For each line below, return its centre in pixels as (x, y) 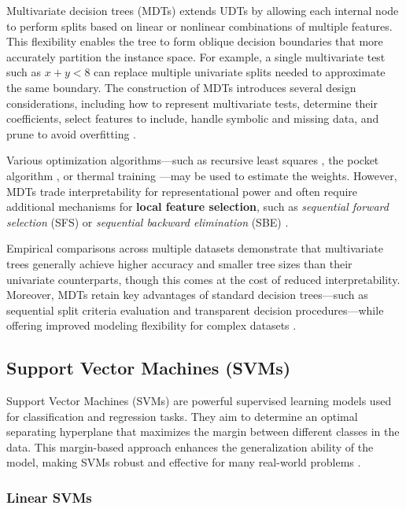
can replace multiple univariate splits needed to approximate (240, 72)
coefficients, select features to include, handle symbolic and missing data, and (193, 118)
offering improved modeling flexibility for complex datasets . (151, 325)
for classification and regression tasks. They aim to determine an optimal (182, 416)
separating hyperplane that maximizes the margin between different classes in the (203, 432)
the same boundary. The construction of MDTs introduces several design (181, 87)
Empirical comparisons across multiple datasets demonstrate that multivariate (195, 248)
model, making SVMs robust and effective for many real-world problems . (184, 462)
